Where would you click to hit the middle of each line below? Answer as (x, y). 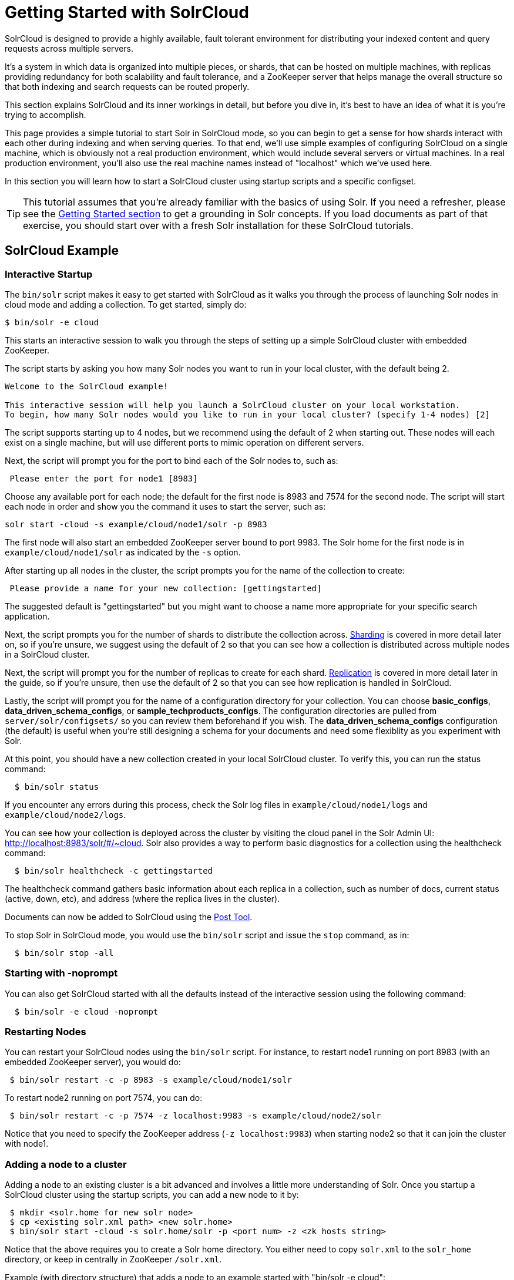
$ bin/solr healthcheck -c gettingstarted (114, 870)
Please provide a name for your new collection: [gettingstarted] (166, 588)
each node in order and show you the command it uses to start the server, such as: (165, 506)
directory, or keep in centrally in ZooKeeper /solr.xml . (113, 1259)
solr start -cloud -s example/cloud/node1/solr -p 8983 (136, 524)
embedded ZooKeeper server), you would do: (93, 1062)
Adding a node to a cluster (66, 1164)
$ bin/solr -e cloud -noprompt (86, 1011)
